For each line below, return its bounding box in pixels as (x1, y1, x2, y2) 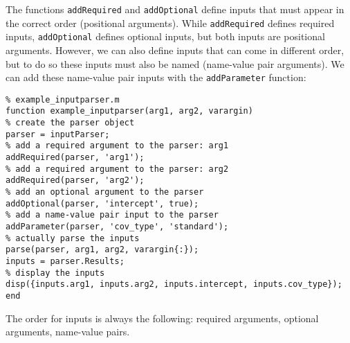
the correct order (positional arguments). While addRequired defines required (6, 15, 335, 30)
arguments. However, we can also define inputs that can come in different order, (6, 42, 344, 57)
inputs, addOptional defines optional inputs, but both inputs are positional (6, 29, 325, 44)
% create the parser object (6, 118, 135, 128)
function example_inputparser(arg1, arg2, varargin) (6, 106, 253, 116)
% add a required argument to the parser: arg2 (6, 164, 229, 174)
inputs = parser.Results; (6, 256, 125, 266)
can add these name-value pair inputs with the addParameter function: (6, 70, 306, 85)
